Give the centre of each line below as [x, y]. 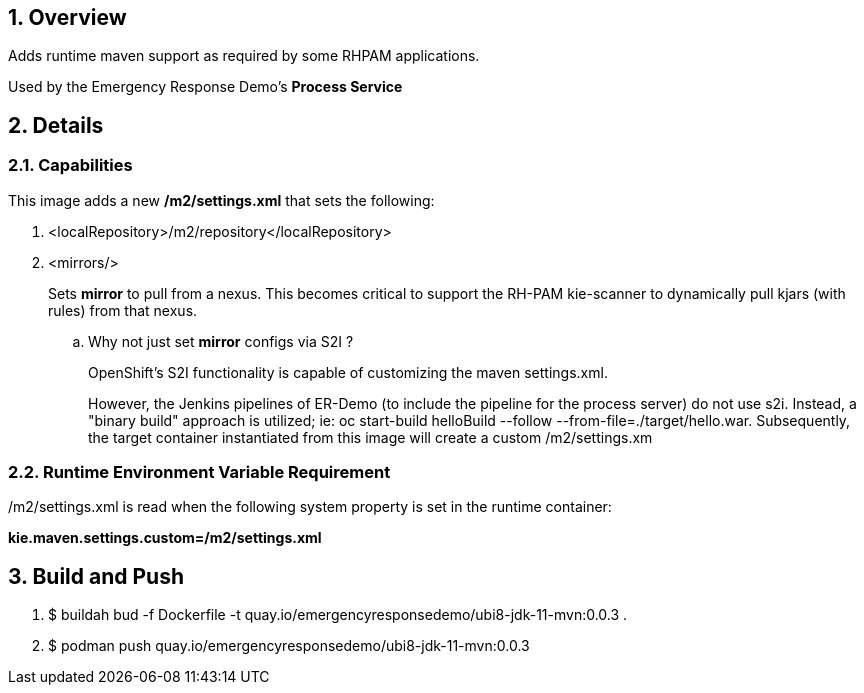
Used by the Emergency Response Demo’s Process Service [205, 87]
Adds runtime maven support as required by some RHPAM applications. [244, 56]
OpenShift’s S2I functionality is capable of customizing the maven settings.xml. [348, 372]
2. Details [56, 125]
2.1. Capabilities [70, 165]
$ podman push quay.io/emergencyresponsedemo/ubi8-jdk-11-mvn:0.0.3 [289, 646]
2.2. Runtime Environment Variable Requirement [199, 472]
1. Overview [67, 17]
